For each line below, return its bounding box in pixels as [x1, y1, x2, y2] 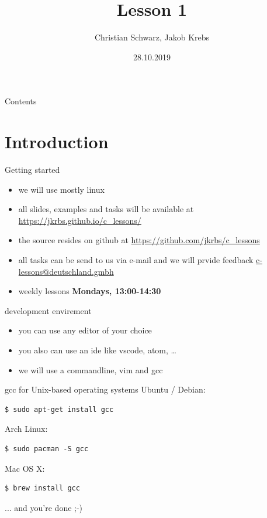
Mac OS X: [5, 462, 45, 474]
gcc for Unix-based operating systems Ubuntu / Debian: [5, 383, 206, 396]
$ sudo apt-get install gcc [5, 405, 114, 414]
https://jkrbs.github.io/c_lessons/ [18, 214, 141, 226]
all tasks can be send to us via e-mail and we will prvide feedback [18, 254, 254, 265]
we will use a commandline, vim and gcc [18, 363, 163, 376]
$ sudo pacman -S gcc [5, 444, 89, 453]
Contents [5, 95, 37, 107]
